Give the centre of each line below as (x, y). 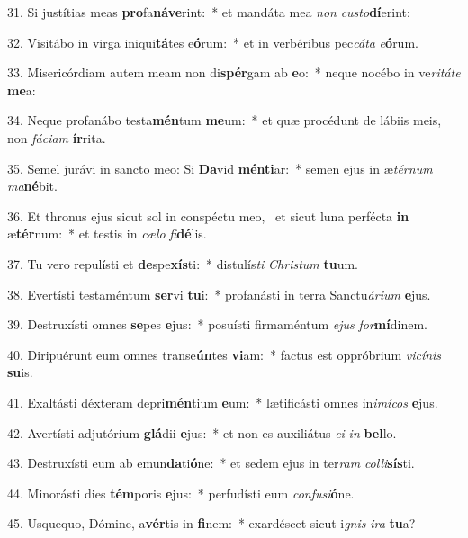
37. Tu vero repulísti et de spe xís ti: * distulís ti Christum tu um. (183, 263)
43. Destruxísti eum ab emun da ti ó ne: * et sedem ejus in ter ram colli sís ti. (211, 463)
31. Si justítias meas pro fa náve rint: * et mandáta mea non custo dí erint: (209, 12)
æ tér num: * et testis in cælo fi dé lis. (107, 233)
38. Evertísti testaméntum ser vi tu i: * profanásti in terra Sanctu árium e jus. (219, 294)
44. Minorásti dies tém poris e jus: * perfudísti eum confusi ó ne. (181, 493)
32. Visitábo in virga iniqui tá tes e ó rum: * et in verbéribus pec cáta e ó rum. (213, 42)
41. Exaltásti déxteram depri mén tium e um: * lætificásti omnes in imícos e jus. (223, 402)
